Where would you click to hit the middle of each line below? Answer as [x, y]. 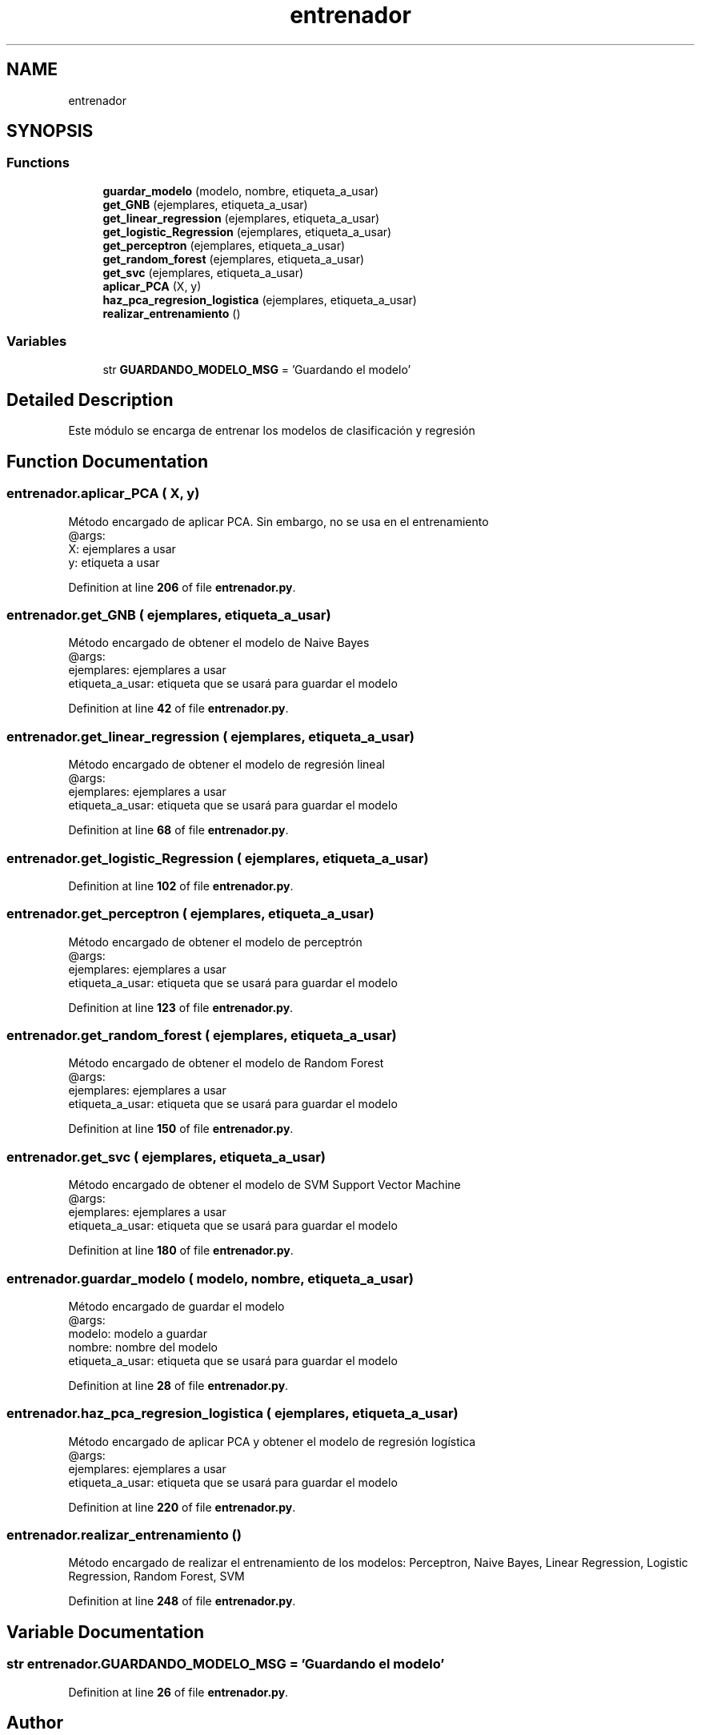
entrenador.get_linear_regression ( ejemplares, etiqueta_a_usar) [210, 736]
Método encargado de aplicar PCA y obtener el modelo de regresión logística [272, 1441]
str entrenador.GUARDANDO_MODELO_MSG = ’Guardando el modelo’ [226, 1664]
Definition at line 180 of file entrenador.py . [181, 1251]
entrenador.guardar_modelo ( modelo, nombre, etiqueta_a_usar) [210, 1278]
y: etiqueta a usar [114, 562]
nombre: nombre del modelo [143, 1347]
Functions [38, 163]
